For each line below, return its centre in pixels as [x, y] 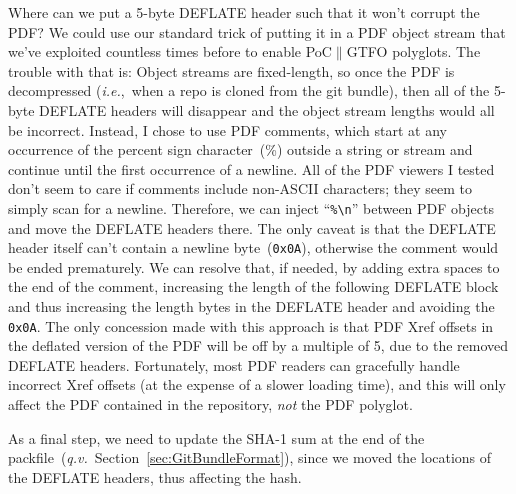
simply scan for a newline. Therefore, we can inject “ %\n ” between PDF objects [251, 207]
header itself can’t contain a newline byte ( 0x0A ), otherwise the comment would [253, 247]
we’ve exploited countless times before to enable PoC [170, 51]
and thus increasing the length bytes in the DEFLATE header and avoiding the [251, 306]
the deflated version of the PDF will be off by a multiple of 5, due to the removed [258, 345]
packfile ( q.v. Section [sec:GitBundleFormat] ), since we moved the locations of [250, 457]
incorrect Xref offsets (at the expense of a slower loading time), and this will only [257, 384]
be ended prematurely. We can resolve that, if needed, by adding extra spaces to [254, 266]
